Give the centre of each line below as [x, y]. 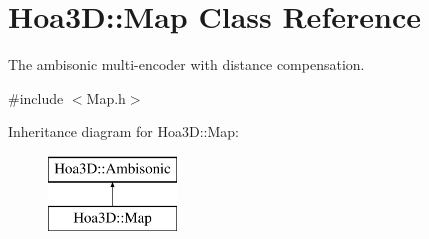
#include [36, 97]
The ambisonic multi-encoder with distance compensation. [186, 64]
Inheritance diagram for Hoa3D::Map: [123, 131]
